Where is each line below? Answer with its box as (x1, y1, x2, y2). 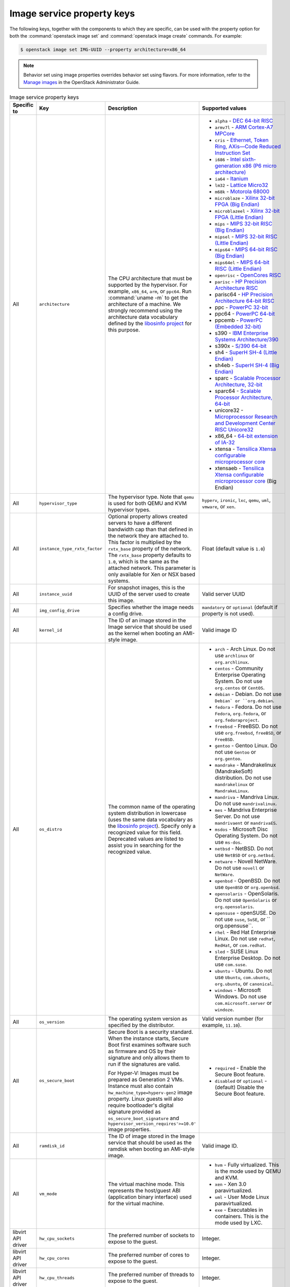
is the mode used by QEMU (214, 1168, 281, 1175)
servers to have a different (108, 519, 172, 527)
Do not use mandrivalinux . (214, 800, 277, 807)
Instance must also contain (108, 1083, 173, 1090)
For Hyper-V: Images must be (108, 1070, 179, 1077)
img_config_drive (39, 607, 80, 613)
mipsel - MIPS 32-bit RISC (214, 233, 278, 240)
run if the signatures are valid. (108, 1060, 180, 1068)
